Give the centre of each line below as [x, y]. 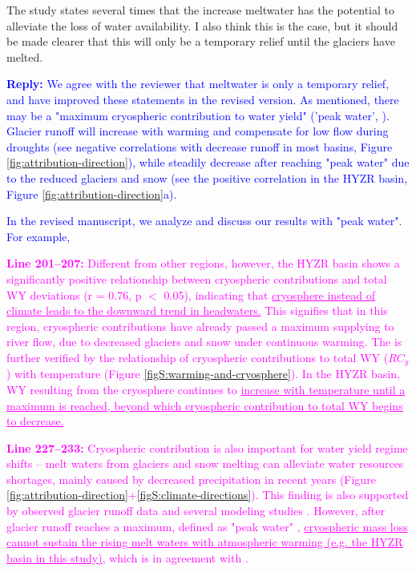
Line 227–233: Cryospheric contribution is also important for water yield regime [207, 447]
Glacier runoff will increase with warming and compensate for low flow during [198, 131]
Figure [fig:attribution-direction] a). [92, 193]
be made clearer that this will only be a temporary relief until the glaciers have [201, 41]
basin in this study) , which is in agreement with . [127, 557]
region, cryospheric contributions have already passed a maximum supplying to [200, 326]
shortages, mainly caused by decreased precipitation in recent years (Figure [191, 479]
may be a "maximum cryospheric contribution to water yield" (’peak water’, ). [198, 115]
